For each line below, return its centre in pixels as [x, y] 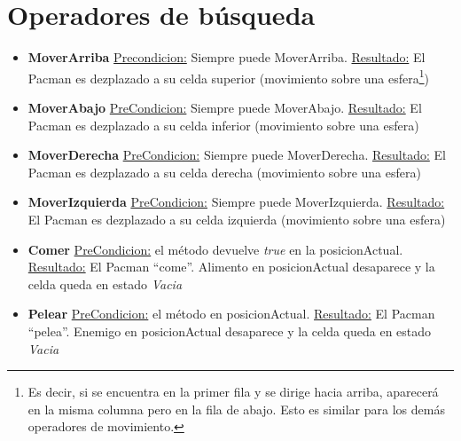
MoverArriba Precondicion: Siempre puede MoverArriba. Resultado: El [227, 57]
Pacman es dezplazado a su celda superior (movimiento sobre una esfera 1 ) [229, 76]
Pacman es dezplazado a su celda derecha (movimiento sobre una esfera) [224, 172]
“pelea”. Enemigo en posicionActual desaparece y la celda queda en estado [230, 331]
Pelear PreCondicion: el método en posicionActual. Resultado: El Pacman [231, 314]
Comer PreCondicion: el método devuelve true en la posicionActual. [215, 249]
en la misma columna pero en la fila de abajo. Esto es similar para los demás [236, 409]
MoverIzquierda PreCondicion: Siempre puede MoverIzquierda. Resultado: [236, 202]
